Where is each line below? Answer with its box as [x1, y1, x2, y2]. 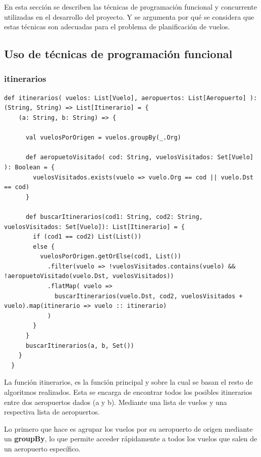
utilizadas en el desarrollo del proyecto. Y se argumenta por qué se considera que [4, 11, 254, 22]
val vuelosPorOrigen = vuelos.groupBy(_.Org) [25, 134, 181, 142]
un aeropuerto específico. [4, 443, 81, 453]
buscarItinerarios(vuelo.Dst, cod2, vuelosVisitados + [55, 292, 243, 300]
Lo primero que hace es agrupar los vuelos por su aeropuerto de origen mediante [4, 423, 253, 434]
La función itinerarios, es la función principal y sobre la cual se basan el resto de [4, 377, 253, 387]
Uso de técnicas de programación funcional [4, 46, 233, 62]
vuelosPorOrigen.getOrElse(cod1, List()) [40, 253, 181, 260]
